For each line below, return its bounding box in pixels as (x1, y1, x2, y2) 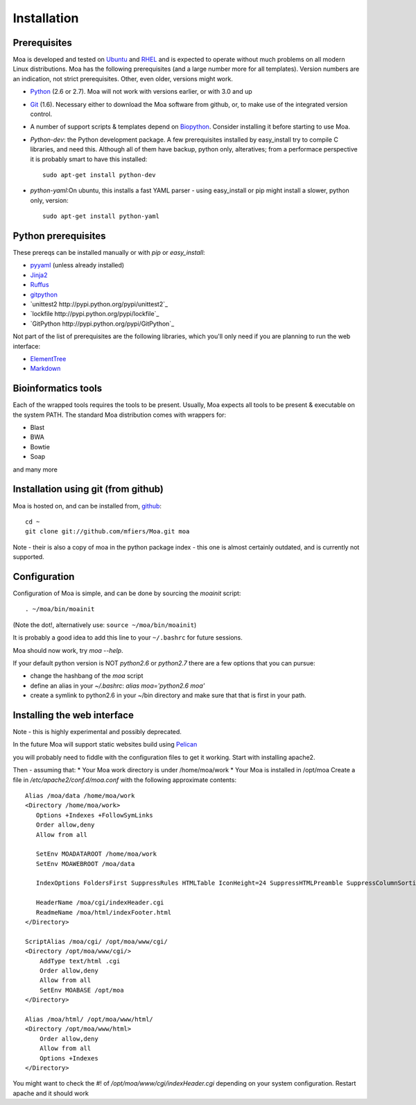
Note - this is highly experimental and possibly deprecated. (12, 728, 182, 736)
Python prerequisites (12, 230, 106, 242)
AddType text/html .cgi (39, 957, 121, 965)
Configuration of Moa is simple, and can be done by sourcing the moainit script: (12, 589, 241, 597)
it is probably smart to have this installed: (30, 155, 148, 163)
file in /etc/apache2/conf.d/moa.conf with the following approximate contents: (12, 775, 237, 784)
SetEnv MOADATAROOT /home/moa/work (35, 850, 157, 858)
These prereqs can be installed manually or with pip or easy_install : (12, 249, 205, 257)
